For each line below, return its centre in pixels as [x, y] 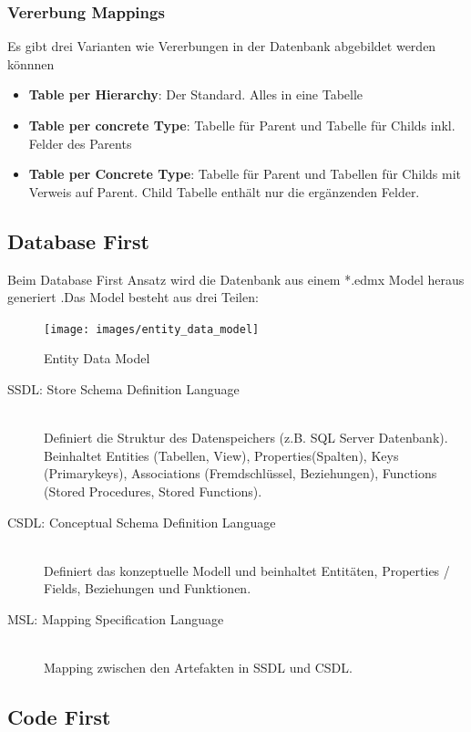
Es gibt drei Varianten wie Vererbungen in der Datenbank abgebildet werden [222, 46]
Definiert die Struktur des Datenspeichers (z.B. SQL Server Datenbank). [246, 438]
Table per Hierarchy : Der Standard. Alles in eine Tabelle [196, 94]
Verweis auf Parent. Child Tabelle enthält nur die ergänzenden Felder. [224, 191]
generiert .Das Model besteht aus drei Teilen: [133, 297]
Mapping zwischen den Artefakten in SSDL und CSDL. [198, 668]
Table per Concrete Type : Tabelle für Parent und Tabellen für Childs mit [245, 174]
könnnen [31, 63]
